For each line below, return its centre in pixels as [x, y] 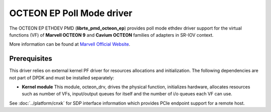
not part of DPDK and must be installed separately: [62, 77]
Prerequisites [31, 59]
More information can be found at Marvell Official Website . [70, 44]
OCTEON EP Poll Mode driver [71, 13]
